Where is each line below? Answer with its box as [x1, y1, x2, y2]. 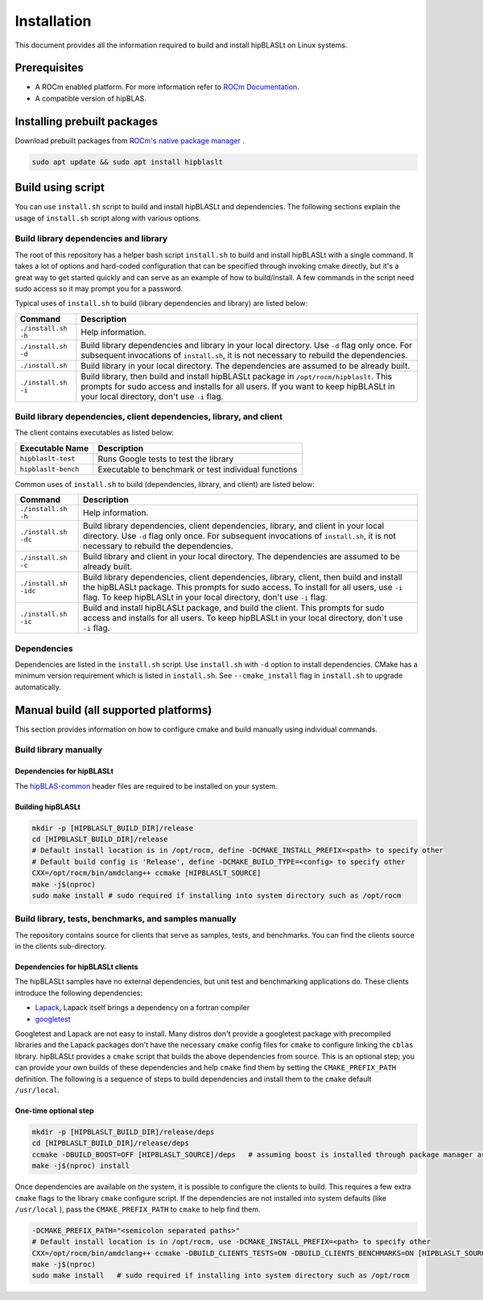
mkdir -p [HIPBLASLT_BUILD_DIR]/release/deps [31, 1127, 215, 1137]
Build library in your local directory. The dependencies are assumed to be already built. [80, 360, 411, 371]
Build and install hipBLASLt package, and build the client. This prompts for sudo [83, 602, 385, 613]
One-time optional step [14, 1106, 94, 1115]
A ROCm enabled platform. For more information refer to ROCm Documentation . [35, 82, 299, 92]
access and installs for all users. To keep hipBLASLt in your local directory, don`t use [83, 613, 403, 624]
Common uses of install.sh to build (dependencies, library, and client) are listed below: [14, 479, 315, 489]
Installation [14, 12, 92, 30]
